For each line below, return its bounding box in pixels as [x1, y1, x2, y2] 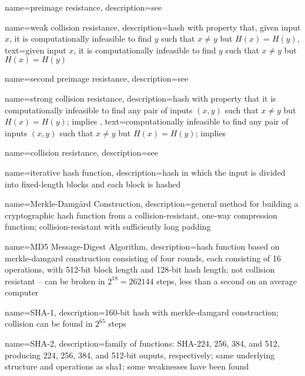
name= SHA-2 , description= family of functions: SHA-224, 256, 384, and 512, [5, 337, 280, 350]
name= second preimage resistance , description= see [5, 72, 189, 85]
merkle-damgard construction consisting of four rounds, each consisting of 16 [5, 251, 281, 264]
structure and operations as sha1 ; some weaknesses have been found [5, 360, 249, 372]
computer [5, 286, 39, 298]
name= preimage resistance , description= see [5, 1, 162, 13]
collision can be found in [5, 317, 93, 330]
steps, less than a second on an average [156, 274, 297, 287]
